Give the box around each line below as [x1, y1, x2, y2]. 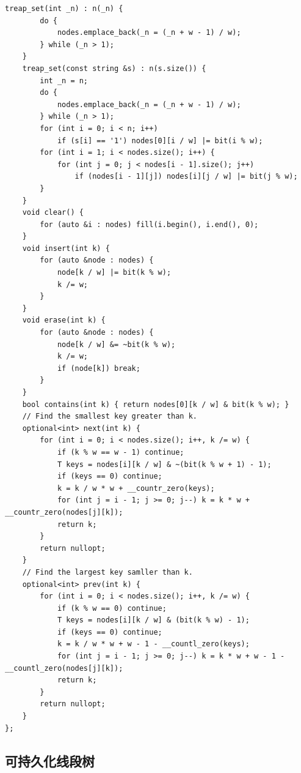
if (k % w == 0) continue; [57, 603, 167, 613]
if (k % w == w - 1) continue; [57, 447, 184, 457]
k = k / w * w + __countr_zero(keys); [57, 484, 215, 493]
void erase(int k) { [22, 316, 106, 325]
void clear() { [22, 208, 84, 217]
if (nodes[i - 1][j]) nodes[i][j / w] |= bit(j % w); [74, 172, 298, 181]
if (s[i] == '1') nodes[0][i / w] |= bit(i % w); [57, 136, 263, 145]
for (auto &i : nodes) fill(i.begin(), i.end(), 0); [40, 220, 259, 229]
